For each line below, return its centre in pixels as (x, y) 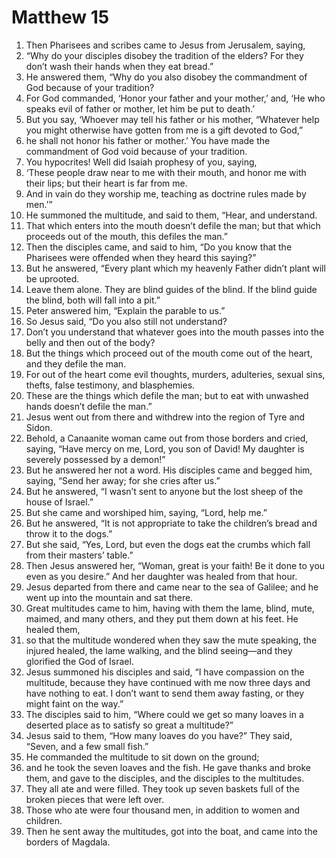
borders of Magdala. (68, 842)
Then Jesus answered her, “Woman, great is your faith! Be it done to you (175, 565)
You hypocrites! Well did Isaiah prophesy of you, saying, (141, 162)
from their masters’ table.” (79, 555)
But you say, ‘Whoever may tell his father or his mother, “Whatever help (172, 119)
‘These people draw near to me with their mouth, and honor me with (166, 172)
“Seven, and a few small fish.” (87, 746)
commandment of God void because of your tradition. (136, 151)
